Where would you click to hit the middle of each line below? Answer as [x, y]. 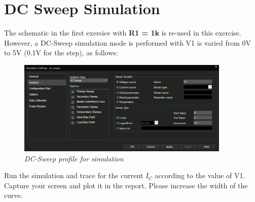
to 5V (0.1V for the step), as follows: [61, 53]
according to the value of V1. [200, 175]
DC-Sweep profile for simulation [74, 158]
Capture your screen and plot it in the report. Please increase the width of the [126, 185]
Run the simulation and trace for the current [74, 175]
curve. [13, 195]
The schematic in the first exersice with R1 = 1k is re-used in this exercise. [123, 33]
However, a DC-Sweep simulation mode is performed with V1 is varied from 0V [128, 42]
